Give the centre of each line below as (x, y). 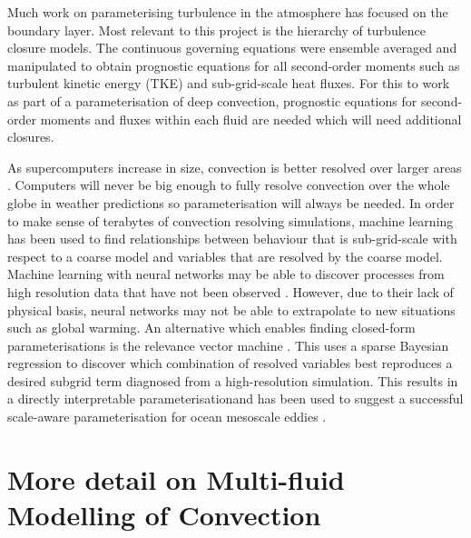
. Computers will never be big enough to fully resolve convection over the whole (229, 185)
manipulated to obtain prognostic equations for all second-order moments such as (234, 65)
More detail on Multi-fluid (176, 478)
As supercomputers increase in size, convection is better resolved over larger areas (235, 167)
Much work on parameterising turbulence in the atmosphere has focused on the (228, 12)
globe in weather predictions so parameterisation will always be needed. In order (231, 202)
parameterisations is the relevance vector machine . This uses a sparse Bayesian (228, 345)
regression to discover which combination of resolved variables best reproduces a (230, 363)
